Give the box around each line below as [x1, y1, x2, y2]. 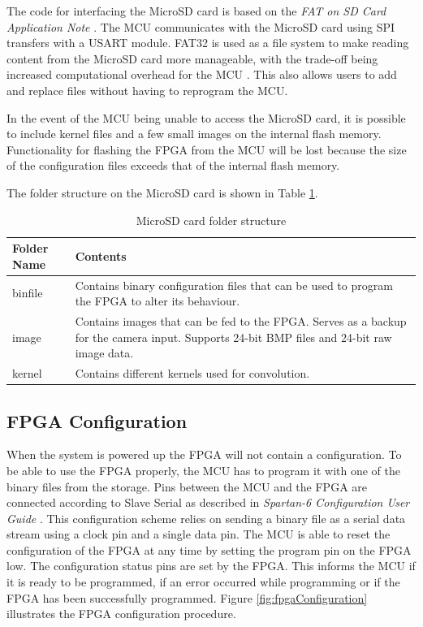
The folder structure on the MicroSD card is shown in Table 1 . [6, 184, 318, 201]
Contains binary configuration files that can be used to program [75, 276, 393, 293]
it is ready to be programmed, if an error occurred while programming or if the [6, 573, 400, 590]
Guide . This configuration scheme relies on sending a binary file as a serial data [6, 509, 406, 526]
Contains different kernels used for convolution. [75, 365, 310, 382]
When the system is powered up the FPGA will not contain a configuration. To [6, 446, 402, 463]
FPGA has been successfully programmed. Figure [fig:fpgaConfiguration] [6, 589, 368, 606]
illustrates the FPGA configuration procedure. [6, 605, 236, 622]
